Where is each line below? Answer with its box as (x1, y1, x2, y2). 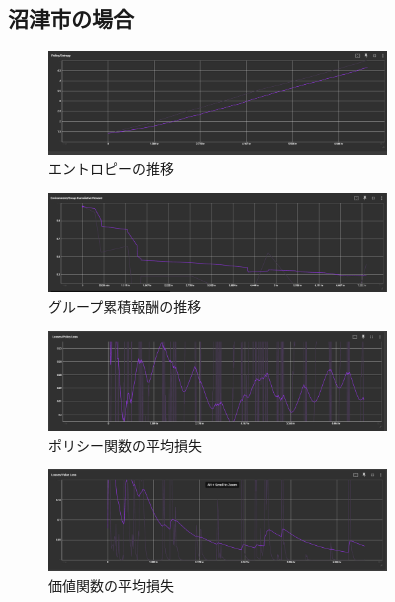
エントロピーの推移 (48, 158, 174, 179)
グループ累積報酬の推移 (48, 296, 202, 317)
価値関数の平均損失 (48, 574, 174, 595)
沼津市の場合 (8, 3, 134, 34)
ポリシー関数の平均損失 (48, 434, 202, 455)
